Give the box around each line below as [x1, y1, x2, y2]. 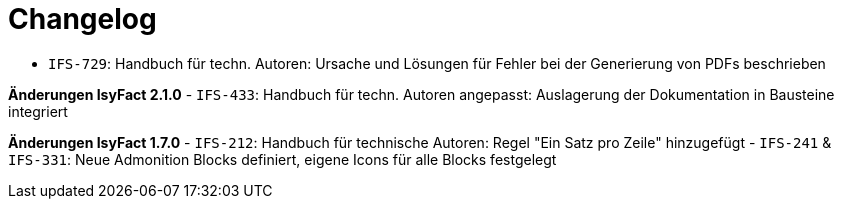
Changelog [8, 2, 157, 36]
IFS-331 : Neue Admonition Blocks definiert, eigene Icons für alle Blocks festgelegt [8, 150, 557, 168]
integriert [8, 102, 68, 120]
